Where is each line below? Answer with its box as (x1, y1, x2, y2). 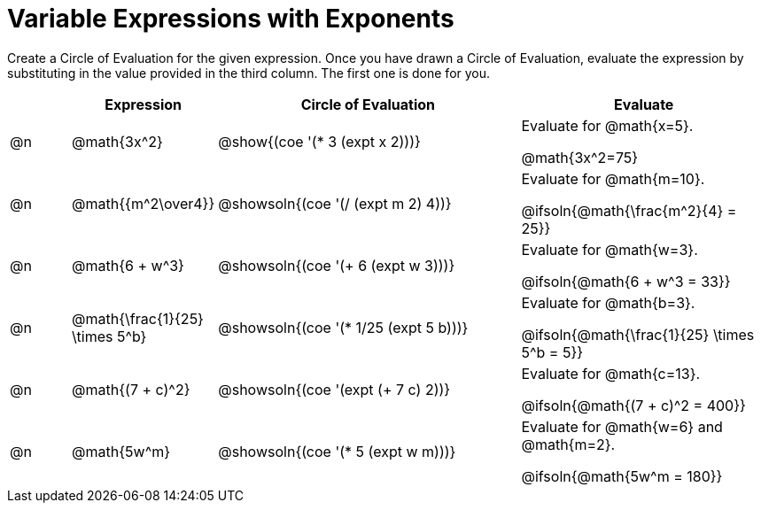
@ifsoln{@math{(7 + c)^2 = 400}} (521, 396, 746, 414)
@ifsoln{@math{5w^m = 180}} (521, 467, 723, 485)
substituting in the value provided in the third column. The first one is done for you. (7, 65, 491, 81)
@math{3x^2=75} (521, 148, 639, 166)
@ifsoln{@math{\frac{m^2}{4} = (521, 201, 737, 220)
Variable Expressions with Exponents (7, 4, 454, 34)
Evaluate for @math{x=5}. (521, 116, 694, 135)
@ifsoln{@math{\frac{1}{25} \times (521, 325, 755, 344)
